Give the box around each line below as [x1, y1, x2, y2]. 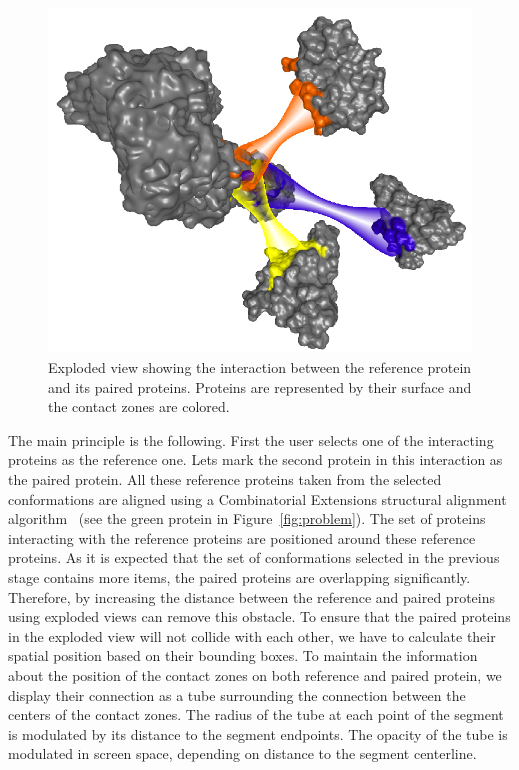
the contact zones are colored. [48, 396, 230, 417]
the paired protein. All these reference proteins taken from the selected [8, 469, 442, 490]
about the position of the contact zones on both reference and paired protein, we [8, 664, 502, 685]
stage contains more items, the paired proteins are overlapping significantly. [8, 566, 471, 587]
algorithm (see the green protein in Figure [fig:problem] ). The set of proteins [8, 508, 486, 529]
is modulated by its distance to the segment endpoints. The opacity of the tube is [8, 723, 508, 744]
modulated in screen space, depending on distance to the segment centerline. [8, 743, 477, 764]
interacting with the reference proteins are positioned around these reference [8, 527, 476, 548]
